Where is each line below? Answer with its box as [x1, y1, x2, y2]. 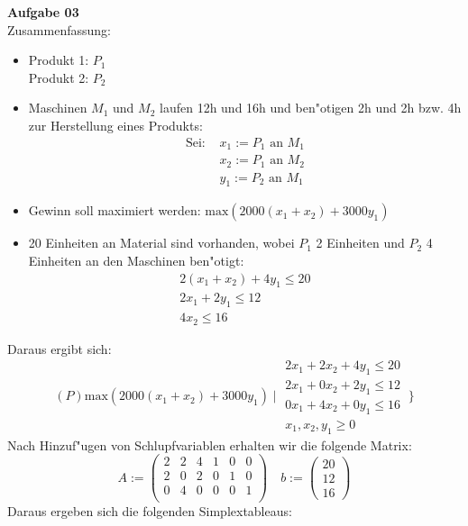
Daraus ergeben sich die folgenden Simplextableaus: [7, 502, 292, 521]
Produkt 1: [28, 50, 89, 69]
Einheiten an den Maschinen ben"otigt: [28, 250, 244, 269]
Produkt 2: [28, 68, 89, 86]
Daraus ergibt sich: [7, 339, 112, 358]
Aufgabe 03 [7, 3, 79, 21]
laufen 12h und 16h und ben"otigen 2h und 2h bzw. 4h [160, 98, 462, 117]
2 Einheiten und [316, 233, 405, 252]
